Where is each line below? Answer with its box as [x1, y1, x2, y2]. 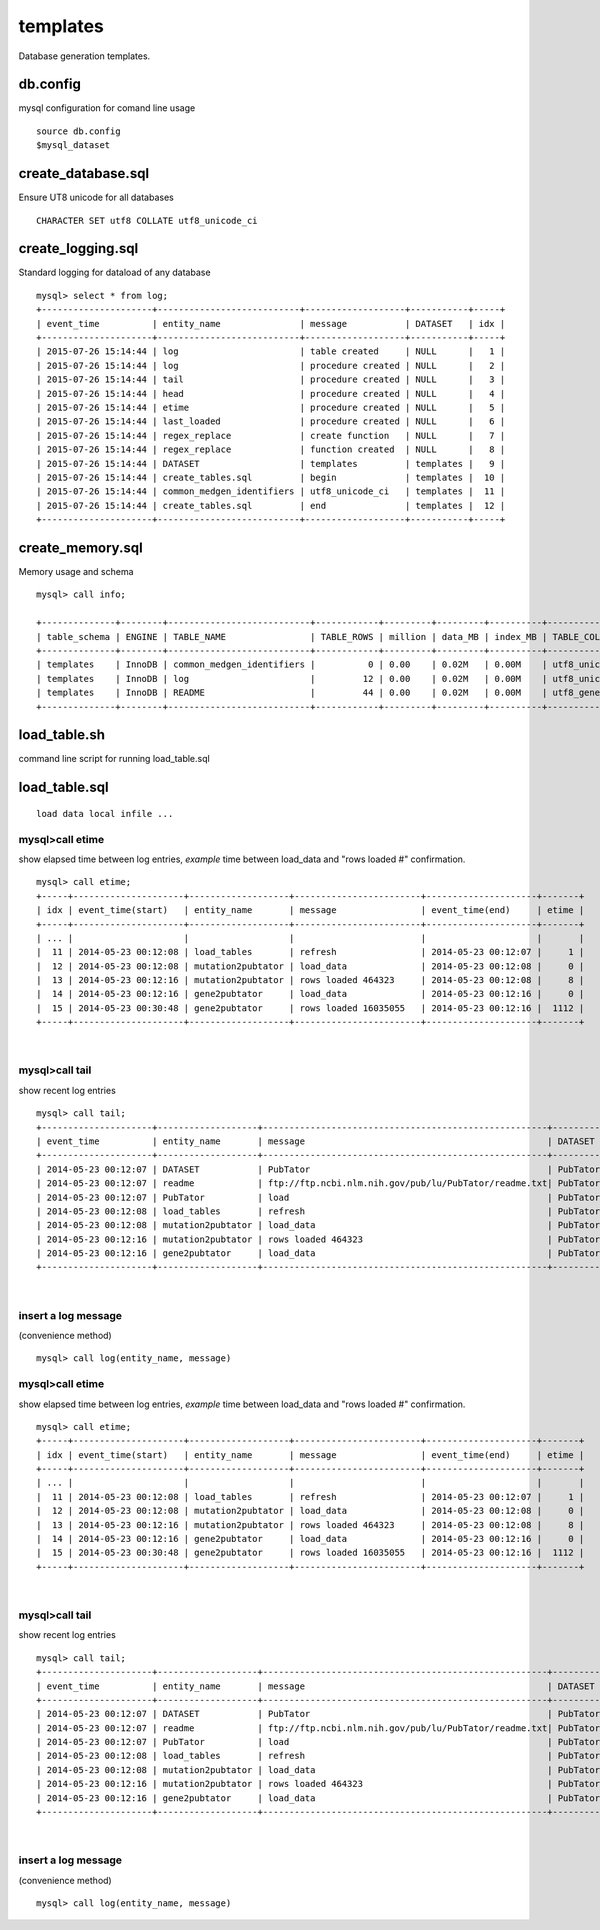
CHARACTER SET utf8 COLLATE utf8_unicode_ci [36, 215, 259, 226]
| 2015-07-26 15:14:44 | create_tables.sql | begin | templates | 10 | [36, 471, 506, 483]
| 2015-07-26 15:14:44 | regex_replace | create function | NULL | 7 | [36, 430, 506, 441]
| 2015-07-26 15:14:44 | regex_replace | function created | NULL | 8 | [36, 444, 506, 455]
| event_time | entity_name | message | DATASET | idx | [36, 318, 506, 329]
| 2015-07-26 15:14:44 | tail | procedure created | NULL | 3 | [36, 374, 506, 385]
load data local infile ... [36, 808, 174, 819]
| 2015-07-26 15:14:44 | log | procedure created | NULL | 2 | [36, 360, 506, 371]
